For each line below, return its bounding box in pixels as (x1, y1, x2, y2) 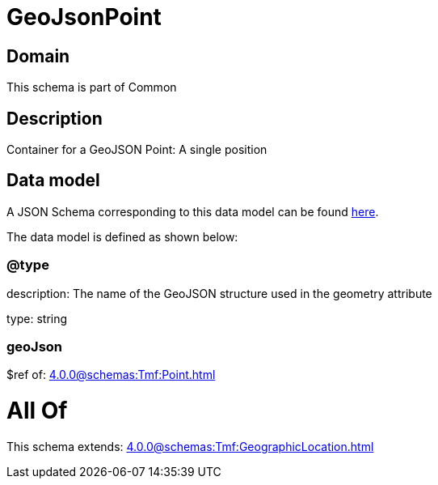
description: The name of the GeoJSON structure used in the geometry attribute (6, 286, 432, 300)
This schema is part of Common (6, 80, 177, 95)
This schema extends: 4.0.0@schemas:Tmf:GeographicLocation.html (6, 439, 374, 453)
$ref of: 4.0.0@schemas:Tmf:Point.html (6, 368, 216, 382)
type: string (6, 311, 68, 325)
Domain (6, 45, 70, 66)
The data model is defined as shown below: (6, 229, 238, 244)
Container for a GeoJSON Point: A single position (6, 143, 267, 157)
